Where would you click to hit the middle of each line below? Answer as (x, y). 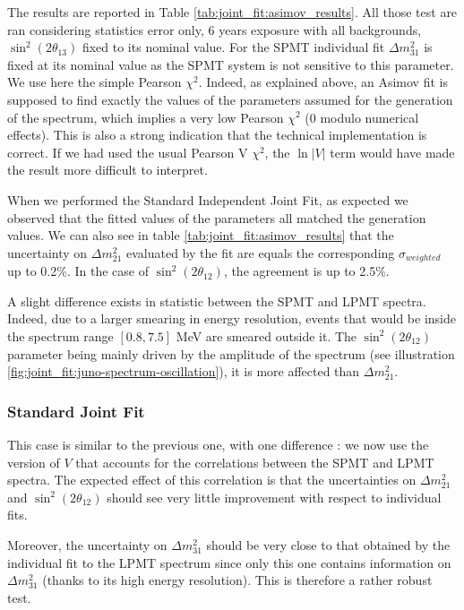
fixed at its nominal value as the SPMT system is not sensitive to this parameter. (231, 64)
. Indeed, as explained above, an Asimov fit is (323, 82)
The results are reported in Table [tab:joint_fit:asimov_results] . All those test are (232, 12)
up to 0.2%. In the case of (78, 271)
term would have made (392, 152)
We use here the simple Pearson (95, 82)
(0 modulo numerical (362, 117)
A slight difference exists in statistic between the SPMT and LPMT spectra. (217, 301)
